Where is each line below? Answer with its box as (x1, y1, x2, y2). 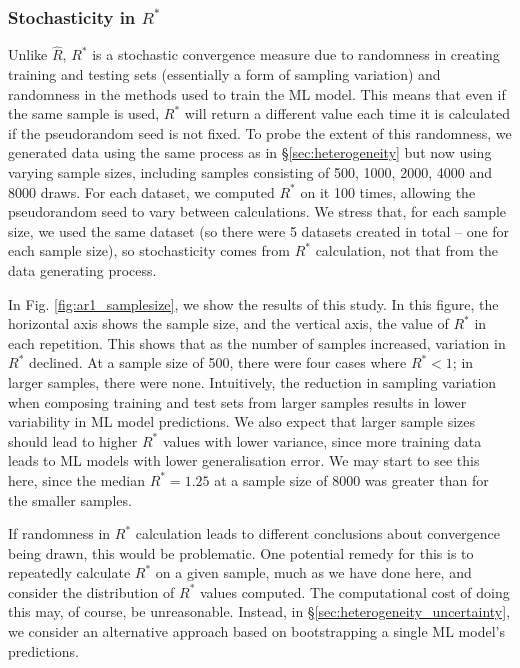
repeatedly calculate (8, 562, 131, 583)
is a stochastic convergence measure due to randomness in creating (92, 44, 500, 65)
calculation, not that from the (315, 240, 499, 261)
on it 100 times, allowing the (300, 181, 476, 202)
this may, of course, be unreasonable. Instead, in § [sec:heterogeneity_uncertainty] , (8, 601, 511, 622)
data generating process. (8, 259, 157, 280)
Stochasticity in (8, 4, 136, 29)
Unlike (8, 44, 48, 65)
